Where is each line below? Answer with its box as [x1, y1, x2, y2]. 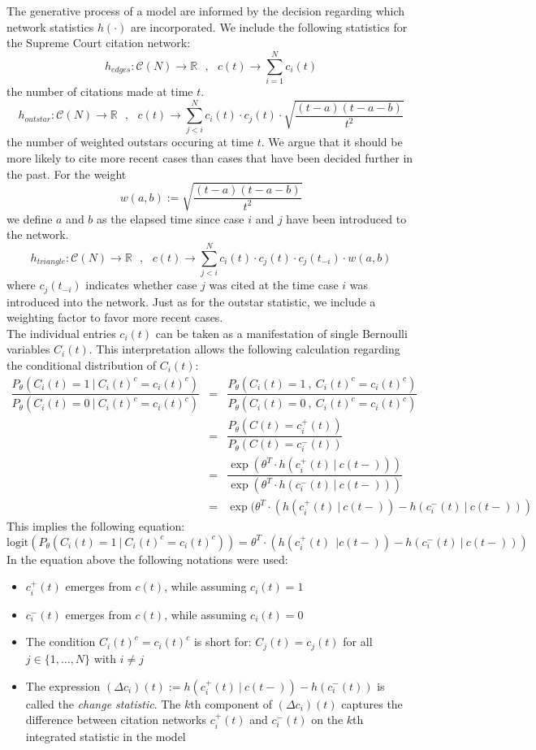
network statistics [6, 18, 94, 35]
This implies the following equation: [6, 518, 185, 535]
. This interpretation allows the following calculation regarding [89, 340, 400, 358]
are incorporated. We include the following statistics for [130, 18, 408, 35]
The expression [25, 677, 101, 694]
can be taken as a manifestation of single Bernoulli [155, 324, 408, 341]
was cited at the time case [209, 276, 339, 293]
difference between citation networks [25, 711, 206, 728]
